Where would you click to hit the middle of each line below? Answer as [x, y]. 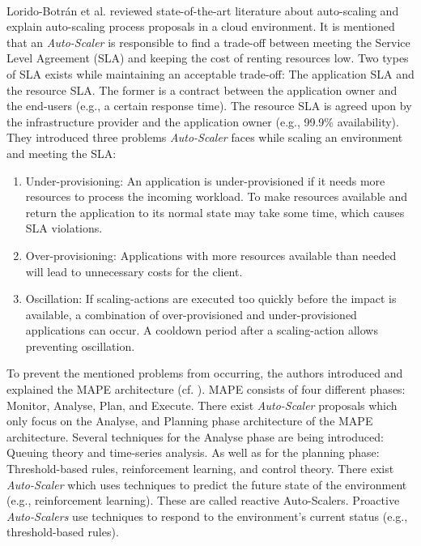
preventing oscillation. [80, 346]
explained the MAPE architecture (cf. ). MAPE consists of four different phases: [206, 389]
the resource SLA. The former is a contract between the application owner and [202, 90]
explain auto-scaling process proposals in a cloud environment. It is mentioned [201, 26]
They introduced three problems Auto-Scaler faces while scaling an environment [205, 137]
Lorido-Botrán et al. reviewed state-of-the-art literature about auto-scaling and [203, 10]
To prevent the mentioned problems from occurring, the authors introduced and [205, 373]
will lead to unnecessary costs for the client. [134, 271]
